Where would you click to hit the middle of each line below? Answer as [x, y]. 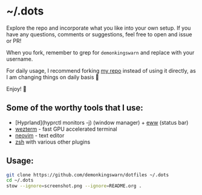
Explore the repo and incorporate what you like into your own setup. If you [99, 28]
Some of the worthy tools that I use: [75, 108]
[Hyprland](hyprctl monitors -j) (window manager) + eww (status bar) [102, 122]
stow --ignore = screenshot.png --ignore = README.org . [74, 186]
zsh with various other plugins [53, 142]
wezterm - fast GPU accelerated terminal [66, 129]
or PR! [14, 41]
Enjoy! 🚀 [17, 88]
